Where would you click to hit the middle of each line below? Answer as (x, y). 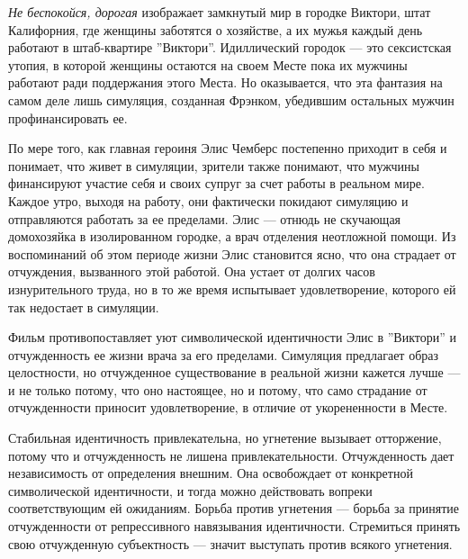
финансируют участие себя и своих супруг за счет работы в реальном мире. (216, 183)
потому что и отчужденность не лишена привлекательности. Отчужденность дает (231, 455)
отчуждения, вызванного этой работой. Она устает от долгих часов (192, 271)
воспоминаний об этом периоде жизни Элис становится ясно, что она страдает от (232, 253)
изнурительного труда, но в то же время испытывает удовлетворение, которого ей (232, 289)
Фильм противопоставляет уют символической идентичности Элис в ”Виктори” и (232, 337)
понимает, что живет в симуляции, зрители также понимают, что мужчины (214, 165)
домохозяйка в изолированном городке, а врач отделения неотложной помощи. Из (232, 236)
